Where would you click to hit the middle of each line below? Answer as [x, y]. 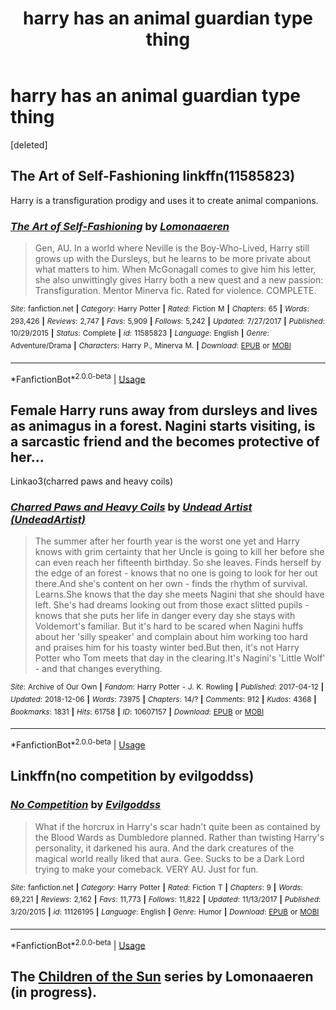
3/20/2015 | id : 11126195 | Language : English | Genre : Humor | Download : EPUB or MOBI [165, 912]
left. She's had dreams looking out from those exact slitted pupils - [172, 605]
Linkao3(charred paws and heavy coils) [92, 481]
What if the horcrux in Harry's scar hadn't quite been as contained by [177, 826]
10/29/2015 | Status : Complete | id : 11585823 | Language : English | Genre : [140, 333]
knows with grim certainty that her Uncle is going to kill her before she [179, 552]
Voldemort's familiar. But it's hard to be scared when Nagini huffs [169, 626]
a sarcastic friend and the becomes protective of [165, 441]
